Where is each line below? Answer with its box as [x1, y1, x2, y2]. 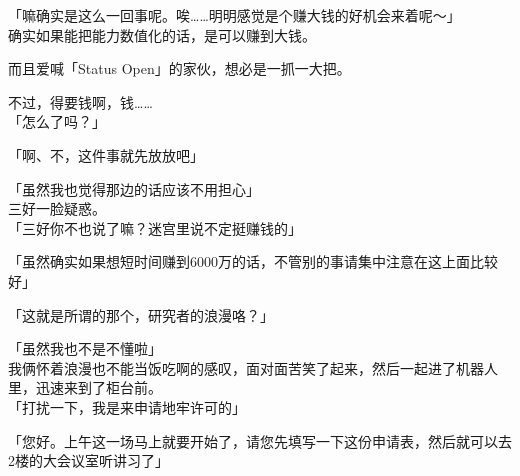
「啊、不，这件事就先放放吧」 [8, 144, 204, 165]
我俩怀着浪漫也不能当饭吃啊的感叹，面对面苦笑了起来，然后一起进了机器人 [8, 357, 498, 378]
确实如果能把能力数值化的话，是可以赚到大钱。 [8, 24, 316, 45]
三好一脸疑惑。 [8, 198, 106, 219]
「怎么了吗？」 [8, 111, 106, 132]
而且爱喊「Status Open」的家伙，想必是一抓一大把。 [8, 58, 351, 79]
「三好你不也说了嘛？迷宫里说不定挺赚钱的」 [8, 217, 302, 238]
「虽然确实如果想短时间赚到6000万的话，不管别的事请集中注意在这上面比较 [8, 251, 498, 272]
